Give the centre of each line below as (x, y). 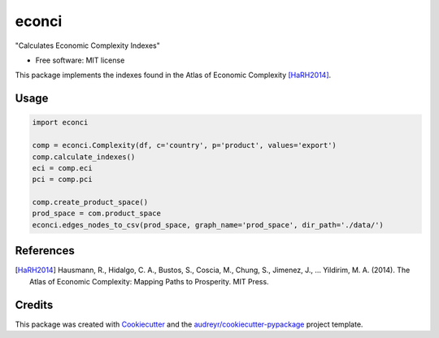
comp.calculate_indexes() (84, 157)
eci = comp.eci (62, 168)
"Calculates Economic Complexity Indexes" (87, 45)
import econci (60, 123)
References (45, 251)
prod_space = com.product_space (97, 214)
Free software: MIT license (80, 60)
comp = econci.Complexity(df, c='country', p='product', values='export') (185, 145)
